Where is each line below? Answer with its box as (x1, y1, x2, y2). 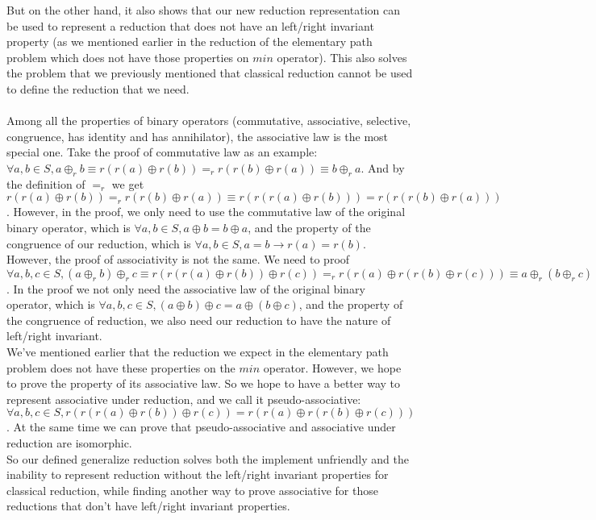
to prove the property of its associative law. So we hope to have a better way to (6, 375, 400, 392)
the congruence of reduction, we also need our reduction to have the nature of (6, 311, 391, 328)
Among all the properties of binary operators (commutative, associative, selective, (6, 112, 411, 129)
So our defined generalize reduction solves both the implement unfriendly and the (6, 450, 409, 467)
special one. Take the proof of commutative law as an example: (6, 144, 318, 160)
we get (111, 175, 144, 192)
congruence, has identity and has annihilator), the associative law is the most (6, 127, 389, 144)
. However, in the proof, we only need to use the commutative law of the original (6, 203, 406, 220)
